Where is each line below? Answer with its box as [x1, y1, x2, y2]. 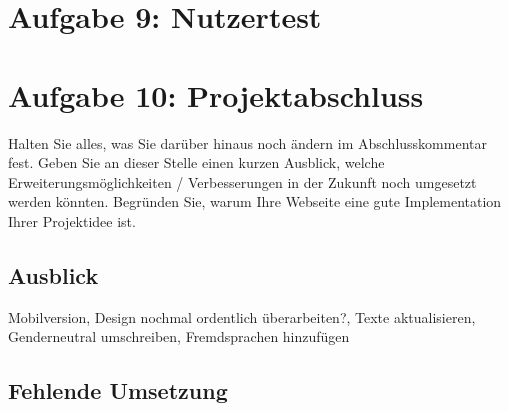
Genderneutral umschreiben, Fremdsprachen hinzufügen [8, 326, 350, 347]
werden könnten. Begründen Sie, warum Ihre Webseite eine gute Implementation [8, 191, 502, 212]
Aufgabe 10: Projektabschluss [8, 74, 424, 115]
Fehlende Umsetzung [8, 375, 228, 406]
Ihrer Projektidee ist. [8, 210, 136, 231]
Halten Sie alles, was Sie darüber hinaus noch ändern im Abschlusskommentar [8, 132, 487, 153]
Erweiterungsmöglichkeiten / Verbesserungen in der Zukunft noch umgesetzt [8, 171, 477, 192]
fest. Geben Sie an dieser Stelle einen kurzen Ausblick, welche [8, 152, 385, 173]
